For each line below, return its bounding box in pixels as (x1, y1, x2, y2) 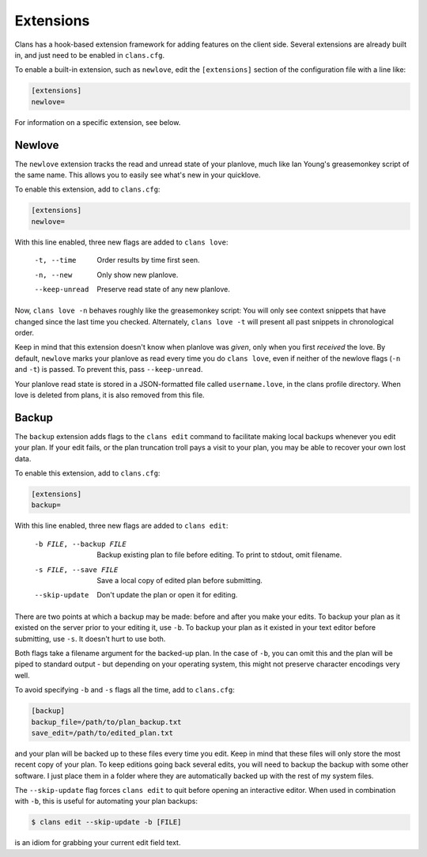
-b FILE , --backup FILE (34, 539, 127, 548)
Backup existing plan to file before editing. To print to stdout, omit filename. (96, 550, 342, 559)
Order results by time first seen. (96, 256, 201, 265)
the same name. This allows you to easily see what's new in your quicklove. (14, 170, 261, 180)
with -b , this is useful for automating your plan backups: (14, 796, 198, 806)
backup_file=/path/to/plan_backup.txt (31, 717, 182, 726)
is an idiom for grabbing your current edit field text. (14, 838, 181, 848)
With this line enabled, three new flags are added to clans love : (14, 237, 229, 247)
